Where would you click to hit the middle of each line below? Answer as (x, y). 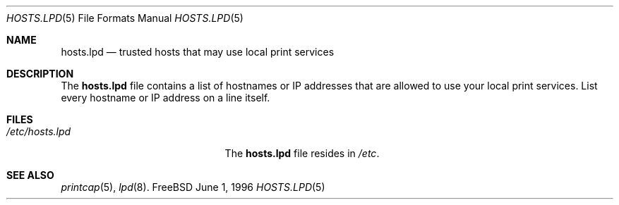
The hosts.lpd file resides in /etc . (302, 153)
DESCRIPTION (40, 74)
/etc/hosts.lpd (39, 131)
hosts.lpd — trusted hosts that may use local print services (198, 52)
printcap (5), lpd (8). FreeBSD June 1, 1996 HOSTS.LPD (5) (193, 187)
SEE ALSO (30, 175)
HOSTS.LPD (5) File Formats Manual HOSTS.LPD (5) (125, 18)
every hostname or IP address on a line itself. (166, 98)
